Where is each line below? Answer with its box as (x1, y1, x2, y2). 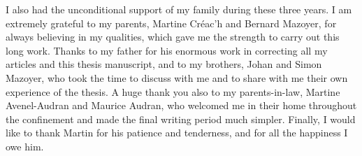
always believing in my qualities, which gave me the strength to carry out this (6, 29, 340, 44)
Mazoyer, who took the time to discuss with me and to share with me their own (6, 70, 348, 85)
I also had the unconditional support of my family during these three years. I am (6, 2, 352, 16)
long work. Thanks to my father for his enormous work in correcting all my (6, 43, 328, 57)
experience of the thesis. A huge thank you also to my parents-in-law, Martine (6, 84, 340, 99)
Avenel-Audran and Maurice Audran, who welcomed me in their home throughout (6, 98, 357, 113)
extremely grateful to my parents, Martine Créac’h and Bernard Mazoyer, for (6, 15, 337, 30)
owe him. (6, 139, 44, 153)
